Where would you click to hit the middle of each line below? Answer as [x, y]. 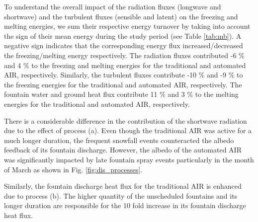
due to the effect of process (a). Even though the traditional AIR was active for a [128, 130]
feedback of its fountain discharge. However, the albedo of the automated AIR [123, 150]
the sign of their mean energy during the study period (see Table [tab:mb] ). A [123, 36]
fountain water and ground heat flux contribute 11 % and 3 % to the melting [121, 94]
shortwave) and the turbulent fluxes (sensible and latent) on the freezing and [121, 16]
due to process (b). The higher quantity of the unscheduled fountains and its [121, 195]
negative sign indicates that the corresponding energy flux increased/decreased [124, 45]
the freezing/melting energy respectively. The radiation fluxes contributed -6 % [124, 55]
